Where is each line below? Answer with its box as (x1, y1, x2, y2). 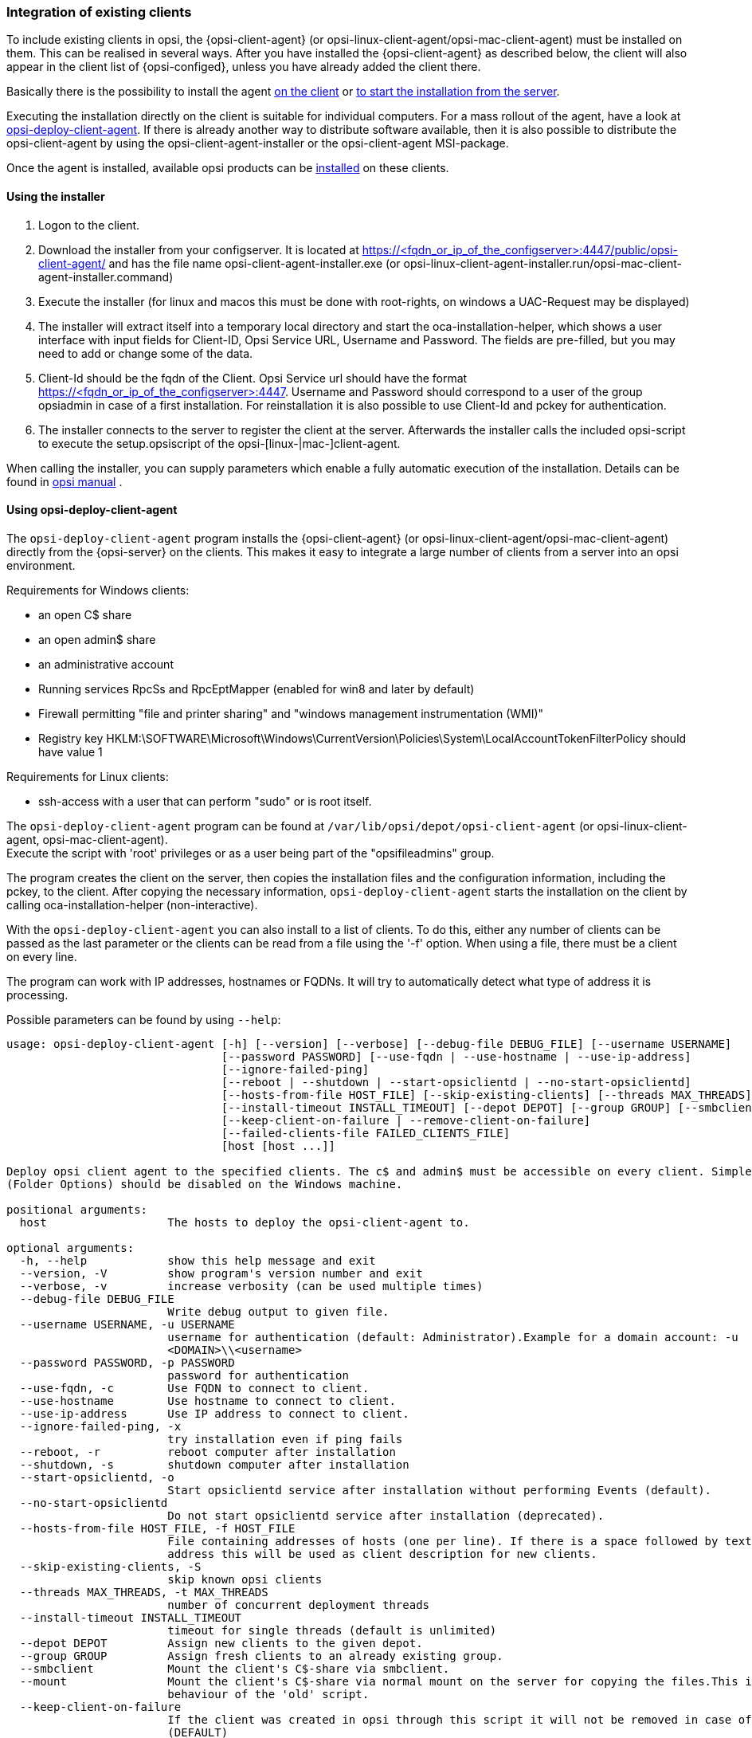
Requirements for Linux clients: (6, 769, 169, 783)
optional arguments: (6, 1241, 135, 1254)
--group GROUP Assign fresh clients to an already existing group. (19, 1649, 503, 1662)
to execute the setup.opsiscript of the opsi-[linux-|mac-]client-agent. (38, 436, 401, 450)
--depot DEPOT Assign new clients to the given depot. (19, 1636, 423, 1650)
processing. (6, 987, 69, 1002)
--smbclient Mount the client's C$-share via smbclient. (19, 1661, 450, 1675)
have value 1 (38, 744, 103, 759)
